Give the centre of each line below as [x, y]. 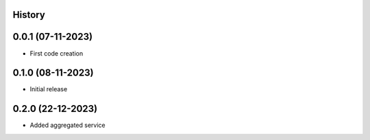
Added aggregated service [67, 125]
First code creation [57, 53]
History [29, 15]
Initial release [49, 89]
